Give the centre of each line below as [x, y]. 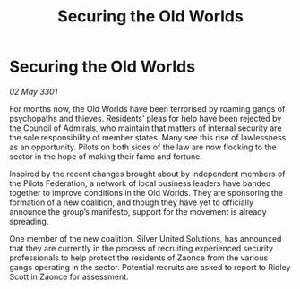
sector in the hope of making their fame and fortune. [106, 156]
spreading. [29, 221]
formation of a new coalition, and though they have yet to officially [131, 202]
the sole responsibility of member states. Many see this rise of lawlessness [148, 137]
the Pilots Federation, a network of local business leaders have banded [140, 183]
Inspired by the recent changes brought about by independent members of [147, 174]
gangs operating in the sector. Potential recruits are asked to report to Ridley [150, 267]
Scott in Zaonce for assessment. [69, 276]
